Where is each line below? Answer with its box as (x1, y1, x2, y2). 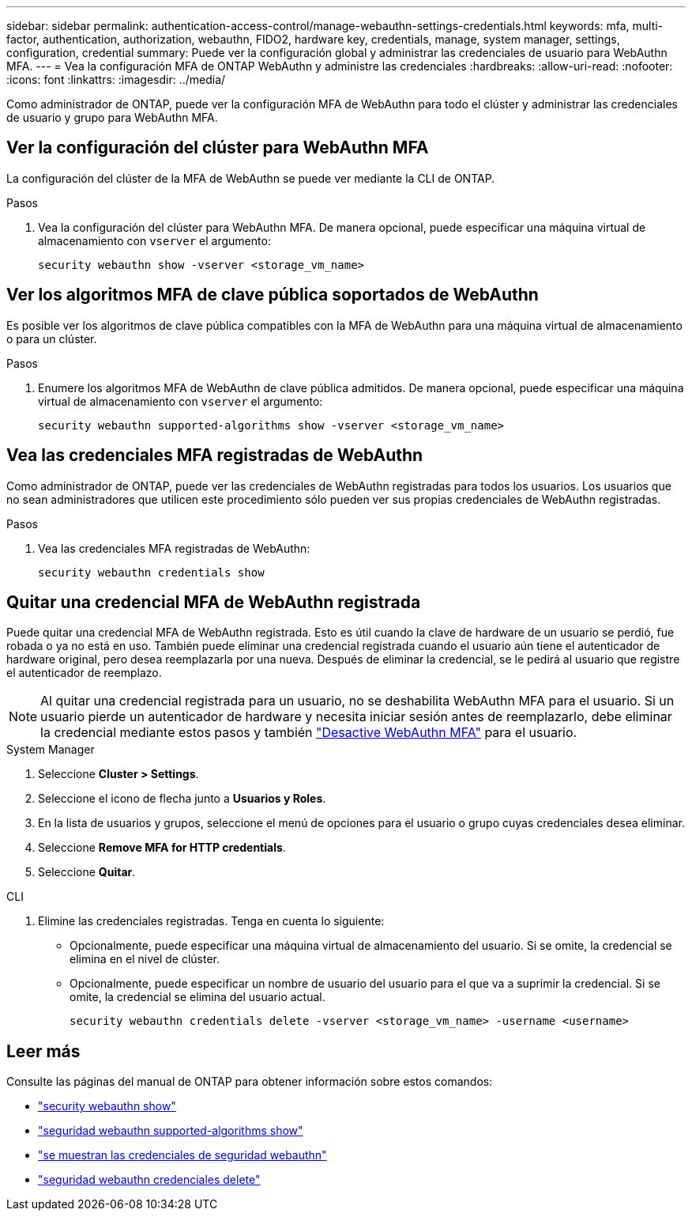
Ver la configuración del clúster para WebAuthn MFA (6, 138, 429, 158)
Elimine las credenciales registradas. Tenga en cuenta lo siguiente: (38, 914, 385, 928)
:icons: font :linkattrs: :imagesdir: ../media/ (6, 73, 226, 86)
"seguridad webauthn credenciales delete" (38, 1173, 261, 1187)
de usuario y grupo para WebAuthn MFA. (6, 111, 218, 124)
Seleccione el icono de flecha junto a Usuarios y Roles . (38, 792, 326, 806)
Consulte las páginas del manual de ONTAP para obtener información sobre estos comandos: (6, 1075, 493, 1089)
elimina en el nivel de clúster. (70, 952, 220, 966)
